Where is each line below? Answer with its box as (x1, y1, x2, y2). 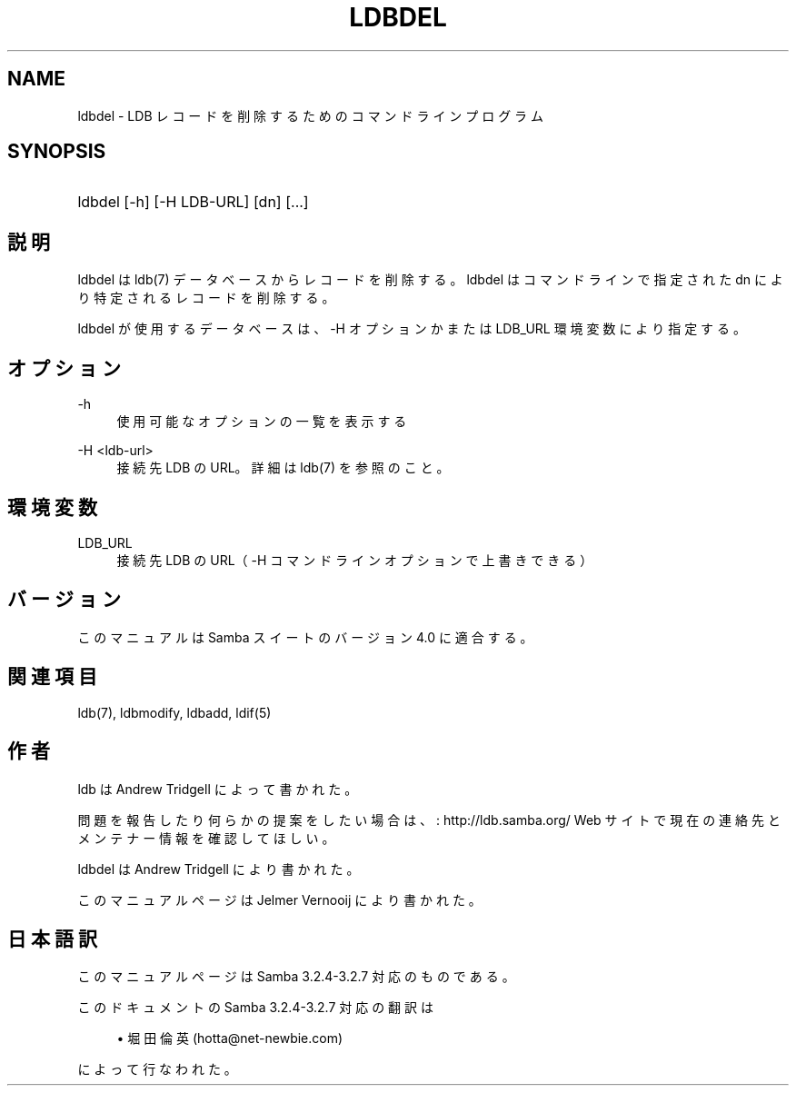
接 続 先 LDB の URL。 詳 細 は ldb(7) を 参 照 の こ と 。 (116, 460, 450, 476)
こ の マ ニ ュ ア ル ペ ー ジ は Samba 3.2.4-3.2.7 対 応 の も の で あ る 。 (77, 969, 515, 985)
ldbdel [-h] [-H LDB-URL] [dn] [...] (77, 193, 309, 212)
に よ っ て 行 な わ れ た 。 (77, 1061, 237, 1078)
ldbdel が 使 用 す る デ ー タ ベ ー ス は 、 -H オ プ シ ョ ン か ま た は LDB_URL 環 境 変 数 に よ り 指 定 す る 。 (77, 321, 746, 337)
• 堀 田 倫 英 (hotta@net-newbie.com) (116, 1030, 343, 1047)
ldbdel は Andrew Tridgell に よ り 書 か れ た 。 (77, 860, 360, 877)
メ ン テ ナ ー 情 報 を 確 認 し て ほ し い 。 (77, 830, 335, 846)
